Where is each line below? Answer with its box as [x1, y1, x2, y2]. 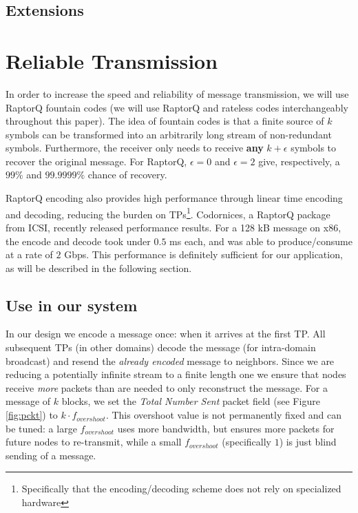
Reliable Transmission [6, 46, 218, 74]
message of [6, 394, 51, 408]
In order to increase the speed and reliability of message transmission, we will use [6, 86, 349, 101]
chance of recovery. [87, 167, 167, 182]
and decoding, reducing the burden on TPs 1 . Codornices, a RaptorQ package [6, 205, 330, 221]
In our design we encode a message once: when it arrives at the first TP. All [6, 326, 326, 341]
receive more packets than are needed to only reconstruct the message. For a [6, 380, 328, 395]
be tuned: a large [6, 421, 77, 435]
